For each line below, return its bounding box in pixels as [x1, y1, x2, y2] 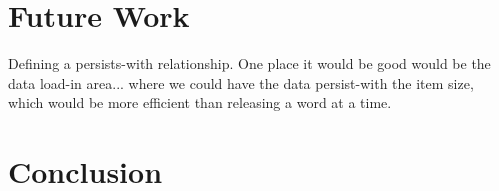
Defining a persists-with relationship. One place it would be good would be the [8, 53, 491, 74]
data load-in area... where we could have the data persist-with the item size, [8, 72, 474, 93]
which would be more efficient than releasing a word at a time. [8, 92, 392, 113]
